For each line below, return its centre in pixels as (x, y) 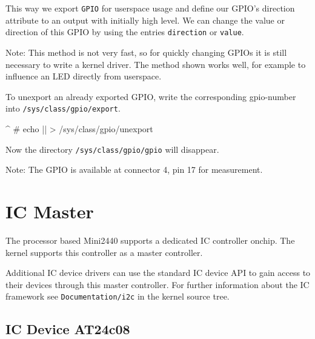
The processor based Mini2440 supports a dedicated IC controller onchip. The (150, 240)
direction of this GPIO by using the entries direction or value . (125, 32)
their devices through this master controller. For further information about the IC (157, 284)
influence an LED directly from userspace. (84, 76)
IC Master (50, 211)
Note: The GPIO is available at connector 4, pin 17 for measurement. (134, 169)
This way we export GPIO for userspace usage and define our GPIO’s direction (150, 8)
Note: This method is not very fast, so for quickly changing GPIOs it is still (146, 52)
